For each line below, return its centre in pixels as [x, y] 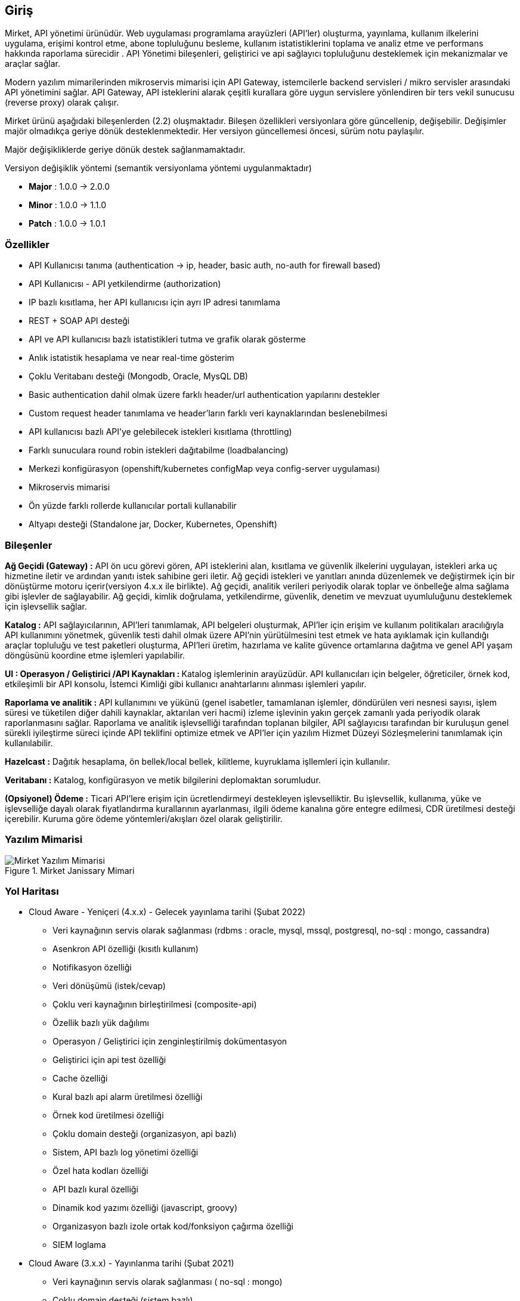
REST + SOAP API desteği [79, 321]
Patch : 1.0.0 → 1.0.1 [67, 224]
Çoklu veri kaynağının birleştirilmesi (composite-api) [155, 1005]
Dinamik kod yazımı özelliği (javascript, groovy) [145, 1208]
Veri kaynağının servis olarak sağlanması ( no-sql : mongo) [168, 1282]
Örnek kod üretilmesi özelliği [108, 1115]
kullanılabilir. [29, 743]
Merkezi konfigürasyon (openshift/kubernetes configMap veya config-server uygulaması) [205, 469]
